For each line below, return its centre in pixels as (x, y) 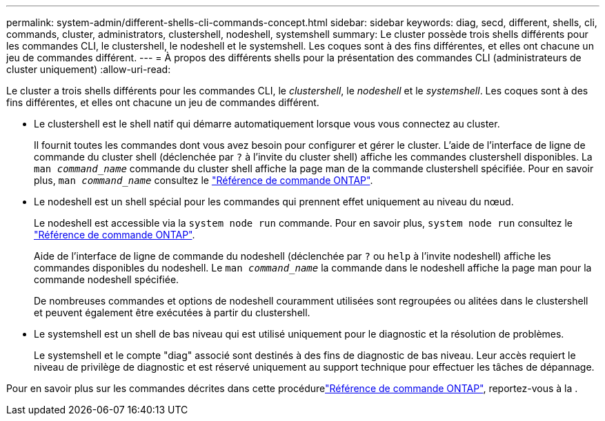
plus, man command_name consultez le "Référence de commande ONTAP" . (204, 180)
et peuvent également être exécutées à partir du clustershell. (172, 312)
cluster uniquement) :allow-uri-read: (89, 69)
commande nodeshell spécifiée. (107, 279)
